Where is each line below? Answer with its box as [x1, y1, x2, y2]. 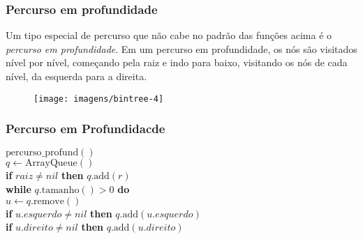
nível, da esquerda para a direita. [6, 69, 147, 83]
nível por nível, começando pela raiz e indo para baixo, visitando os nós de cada [6, 55, 348, 70]
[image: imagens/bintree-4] [34, 93, 164, 104]
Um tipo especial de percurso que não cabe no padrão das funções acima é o [6, 28, 332, 43]
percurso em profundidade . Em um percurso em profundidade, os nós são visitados [6, 41, 357, 56]
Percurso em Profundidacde [6, 120, 165, 137]
